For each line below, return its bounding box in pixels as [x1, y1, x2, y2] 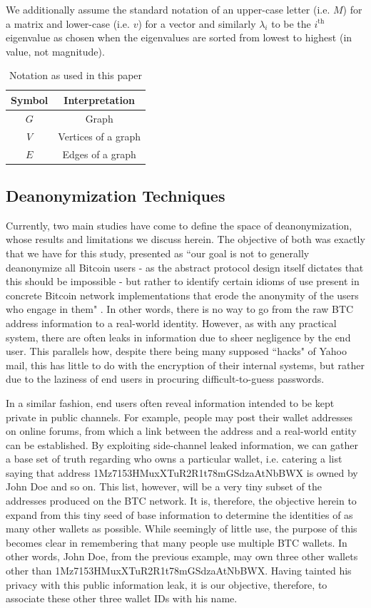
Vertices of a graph [58, 128, 141, 143]
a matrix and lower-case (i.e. [6, 16, 130, 31]
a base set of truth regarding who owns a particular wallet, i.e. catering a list [6, 451, 342, 466]
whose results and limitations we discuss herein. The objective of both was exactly [6, 232, 365, 247]
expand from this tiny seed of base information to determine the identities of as [6, 507, 353, 522]
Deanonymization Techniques [6, 184, 225, 206]
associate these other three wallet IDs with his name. [6, 591, 238, 606]
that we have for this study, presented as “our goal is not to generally [6, 245, 310, 260]
